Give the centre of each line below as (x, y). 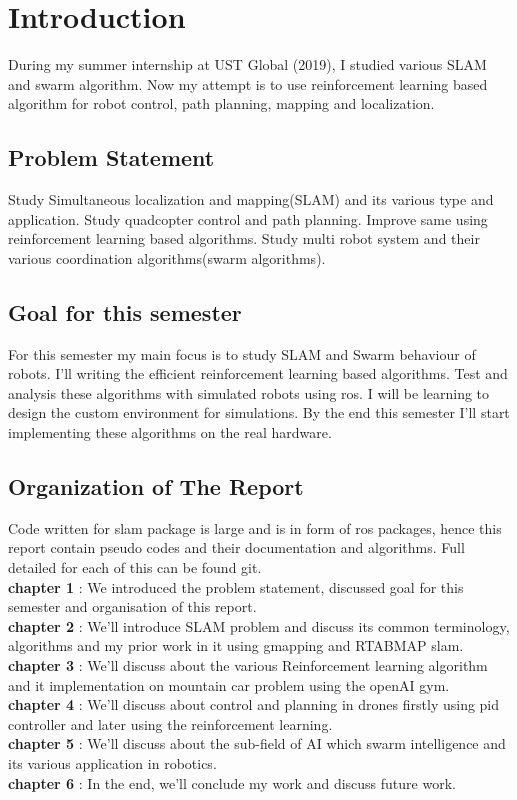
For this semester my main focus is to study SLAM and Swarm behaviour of (242, 353)
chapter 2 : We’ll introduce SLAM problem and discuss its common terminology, (259, 625)
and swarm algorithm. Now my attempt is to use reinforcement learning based (248, 83)
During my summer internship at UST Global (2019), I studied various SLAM (247, 64)
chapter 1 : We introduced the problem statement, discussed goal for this (236, 586)
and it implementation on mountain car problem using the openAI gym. (229, 684)
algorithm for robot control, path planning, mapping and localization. (221, 103)
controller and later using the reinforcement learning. (170, 723)
